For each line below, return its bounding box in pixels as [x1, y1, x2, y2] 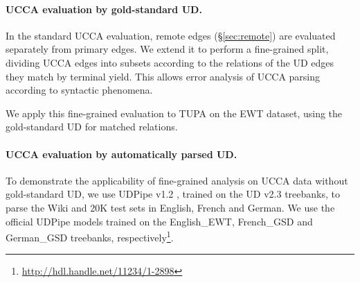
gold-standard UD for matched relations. [6, 119, 178, 134]
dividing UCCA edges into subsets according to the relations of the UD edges [6, 55, 334, 69]
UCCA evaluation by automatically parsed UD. [6, 146, 237, 161]
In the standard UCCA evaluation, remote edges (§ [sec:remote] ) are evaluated [6, 28, 336, 42]
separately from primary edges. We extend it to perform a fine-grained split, [6, 42, 329, 56]
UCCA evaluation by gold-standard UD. [6, 1, 202, 16]
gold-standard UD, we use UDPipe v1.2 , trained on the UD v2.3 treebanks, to [6, 187, 340, 201]
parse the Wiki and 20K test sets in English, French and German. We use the [6, 200, 335, 214]
